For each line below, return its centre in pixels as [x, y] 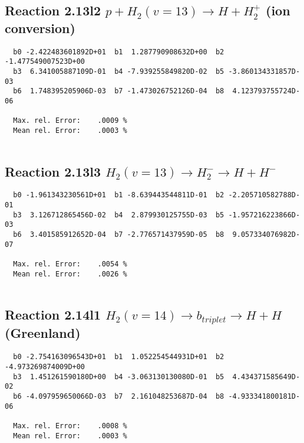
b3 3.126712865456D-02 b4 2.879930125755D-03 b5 [119, 215]
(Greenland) [43, 333]
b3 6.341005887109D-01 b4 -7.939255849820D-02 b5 [119, 71]
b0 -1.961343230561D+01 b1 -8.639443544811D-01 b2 [119, 195]
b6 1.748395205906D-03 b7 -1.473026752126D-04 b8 [119, 91]
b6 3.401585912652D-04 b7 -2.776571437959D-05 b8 [119, 234]
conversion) [40, 27]
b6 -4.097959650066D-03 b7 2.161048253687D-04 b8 [119, 396]
